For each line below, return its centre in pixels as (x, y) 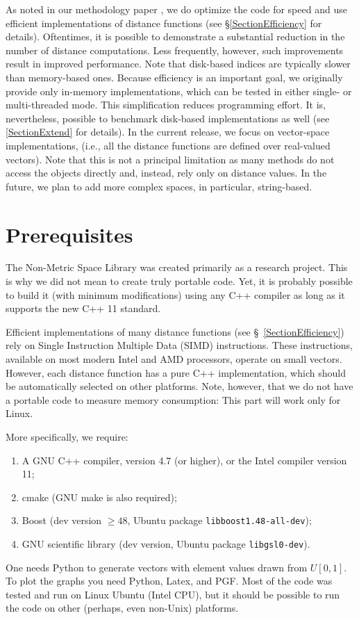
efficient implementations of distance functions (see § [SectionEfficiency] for (164, 23)
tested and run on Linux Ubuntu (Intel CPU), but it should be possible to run (173, 594)
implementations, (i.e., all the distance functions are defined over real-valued (168, 145)
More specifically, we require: (67, 436)
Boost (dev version (62, 520)
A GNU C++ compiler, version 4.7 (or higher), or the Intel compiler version (184, 460)
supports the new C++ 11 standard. (83, 308)
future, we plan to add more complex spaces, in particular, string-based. (159, 186)
